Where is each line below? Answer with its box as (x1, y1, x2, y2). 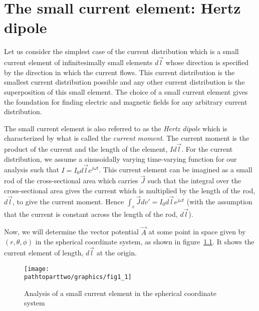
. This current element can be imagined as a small (99, 164, 252, 175)
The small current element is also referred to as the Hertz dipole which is (4, 123, 227, 133)
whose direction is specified (165, 57, 249, 68)
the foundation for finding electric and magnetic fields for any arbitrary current (4, 96, 247, 107)
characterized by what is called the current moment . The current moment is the (4, 133, 249, 143)
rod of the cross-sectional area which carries (4, 175, 138, 186)
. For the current (181, 144, 233, 154)
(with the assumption (186, 196, 252, 206)
